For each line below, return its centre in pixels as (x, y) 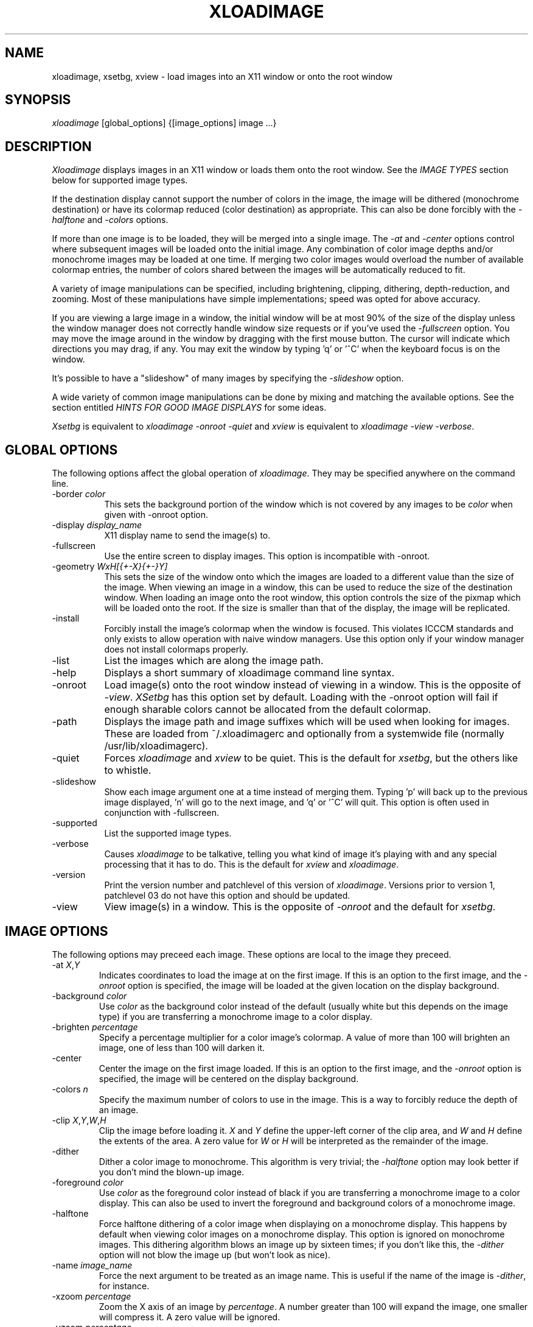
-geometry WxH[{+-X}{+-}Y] (110, 567)
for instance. (124, 1286)
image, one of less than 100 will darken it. (182, 1047)
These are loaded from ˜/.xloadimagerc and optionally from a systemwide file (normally (304, 734)
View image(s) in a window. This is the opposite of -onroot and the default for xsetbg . (300, 907)
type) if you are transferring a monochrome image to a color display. (235, 1016)
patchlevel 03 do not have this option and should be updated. (227, 896)
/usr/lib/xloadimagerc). (156, 746)
